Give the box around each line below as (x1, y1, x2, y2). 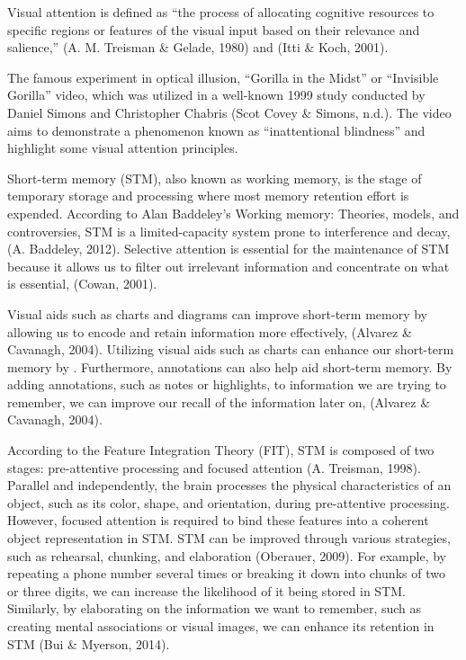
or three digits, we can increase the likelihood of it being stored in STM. (7, 581, 406, 600)
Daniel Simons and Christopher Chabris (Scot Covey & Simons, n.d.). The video (7, 103, 452, 121)
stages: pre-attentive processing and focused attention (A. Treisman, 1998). (7, 458, 421, 477)
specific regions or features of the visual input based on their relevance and (7, 20, 420, 39)
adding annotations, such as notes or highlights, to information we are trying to (7, 375, 446, 394)
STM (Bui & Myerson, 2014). (7, 634, 170, 653)
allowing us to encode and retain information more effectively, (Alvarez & (7, 322, 412, 341)
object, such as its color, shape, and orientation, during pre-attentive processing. (7, 493, 450, 512)
